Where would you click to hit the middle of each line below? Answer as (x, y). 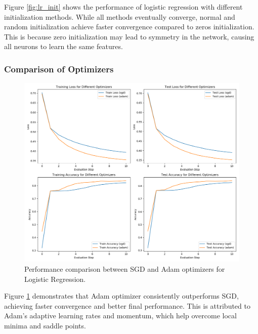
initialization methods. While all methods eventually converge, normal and (120, 16)
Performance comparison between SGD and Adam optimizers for (125, 268)
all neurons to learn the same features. (63, 46)
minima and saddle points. (45, 325)
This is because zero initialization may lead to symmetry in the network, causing (129, 36)
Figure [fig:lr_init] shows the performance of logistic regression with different (123, 7)
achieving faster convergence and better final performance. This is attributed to (127, 305)
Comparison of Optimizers (59, 69)
